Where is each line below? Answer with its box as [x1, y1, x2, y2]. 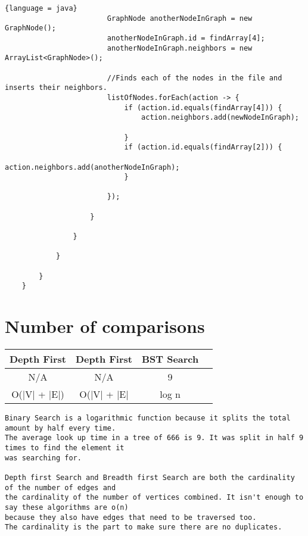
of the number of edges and [5, 483, 116, 492]
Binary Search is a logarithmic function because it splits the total [5, 414, 291, 423]
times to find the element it [5, 444, 125, 453]
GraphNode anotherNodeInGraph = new [107, 14, 253, 23]
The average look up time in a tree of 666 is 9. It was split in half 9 [5, 434, 304, 442]
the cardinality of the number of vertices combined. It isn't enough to [5, 493, 304, 502]
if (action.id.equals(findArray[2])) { [124, 143, 282, 152]
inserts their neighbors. [5, 83, 107, 92]
